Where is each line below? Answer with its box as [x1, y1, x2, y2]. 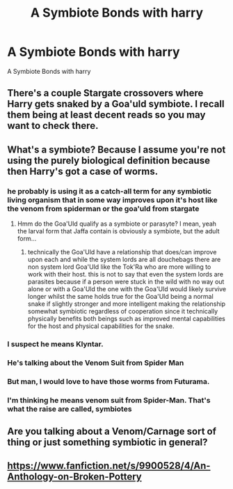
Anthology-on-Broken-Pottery [7, 471, 142, 483]
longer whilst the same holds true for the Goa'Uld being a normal [27, 293, 214, 301]
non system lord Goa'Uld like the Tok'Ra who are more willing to [27, 263, 211, 271]
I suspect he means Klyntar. [7, 339, 104, 349]
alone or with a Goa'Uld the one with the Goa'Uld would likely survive [27, 285, 227, 293]
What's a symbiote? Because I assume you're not [7, 143, 226, 155]
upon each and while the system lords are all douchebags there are [27, 256, 221, 264]
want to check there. [7, 120, 99, 132]
